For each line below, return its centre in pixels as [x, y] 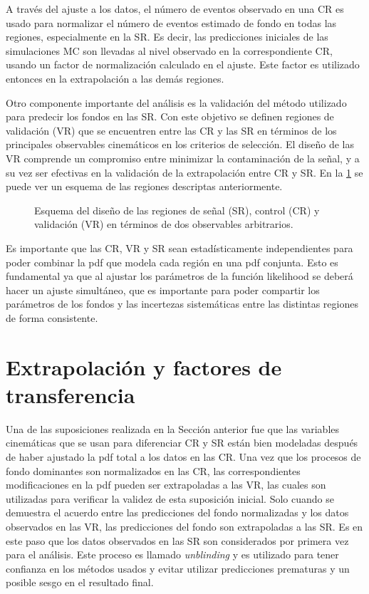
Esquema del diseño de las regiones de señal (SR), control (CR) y [177, 210]
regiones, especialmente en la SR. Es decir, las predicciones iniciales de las [167, 37]
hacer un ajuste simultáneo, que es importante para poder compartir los [163, 290]
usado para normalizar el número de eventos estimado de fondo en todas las [171, 22]
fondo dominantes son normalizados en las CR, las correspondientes [153, 470]
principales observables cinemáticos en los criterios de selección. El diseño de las [180, 144]
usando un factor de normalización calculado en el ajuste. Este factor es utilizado [183, 64]
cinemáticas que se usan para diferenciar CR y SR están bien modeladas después [182, 443]
